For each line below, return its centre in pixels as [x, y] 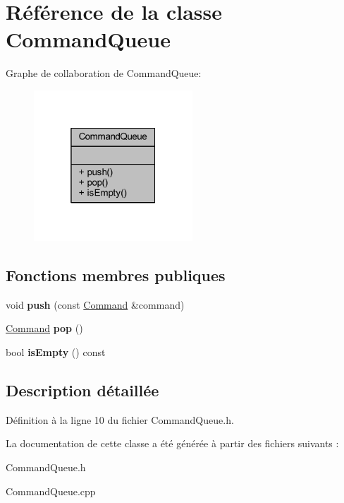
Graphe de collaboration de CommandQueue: [104, 73]
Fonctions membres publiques [116, 275]
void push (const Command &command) [95, 304]
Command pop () [44, 328]
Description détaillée [82, 390]
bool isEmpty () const [56, 352]
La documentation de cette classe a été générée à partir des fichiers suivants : [172, 443]
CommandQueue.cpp [51, 491]
